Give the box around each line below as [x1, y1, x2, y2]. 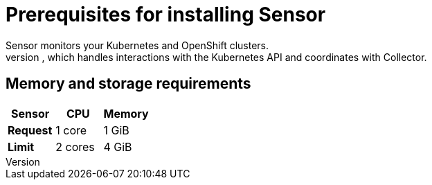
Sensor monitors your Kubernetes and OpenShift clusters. [6, 39, 269, 51]
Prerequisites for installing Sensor [6, 3, 326, 26]
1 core [55, 123, 87, 137]
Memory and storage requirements [6, 75, 251, 93]
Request [8, 123, 53, 137]
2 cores [55, 139, 95, 154]
